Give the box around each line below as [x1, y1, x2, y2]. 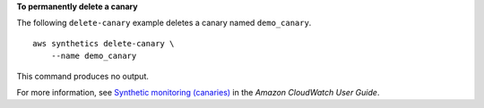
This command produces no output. [16, 71, 150, 81]
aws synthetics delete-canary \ [32, 38, 175, 48]
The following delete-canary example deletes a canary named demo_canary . [16, 18, 312, 29]
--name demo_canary [50, 51, 137, 62]
